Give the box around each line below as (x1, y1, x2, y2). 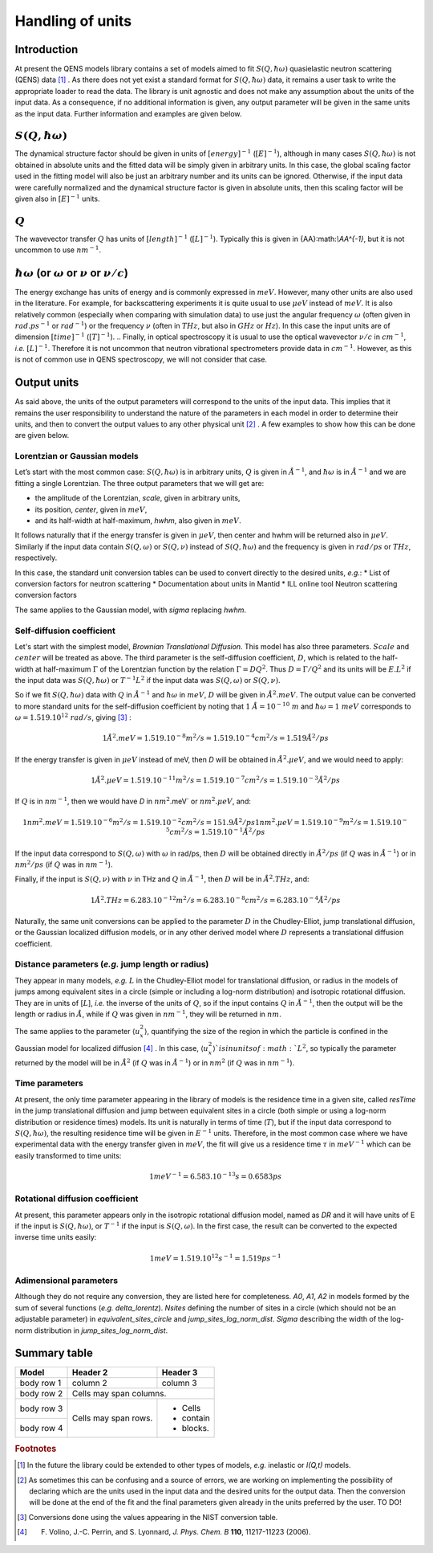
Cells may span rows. (71, 1412, 153, 1424)
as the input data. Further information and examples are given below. (14, 108, 242, 118)
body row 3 (19, 1403, 63, 1414)
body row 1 (19, 1378, 62, 1389)
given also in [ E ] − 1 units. (14, 193, 100, 203)
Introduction (14, 43, 79, 56)
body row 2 (19, 1388, 63, 1400)
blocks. (181, 1423, 210, 1434)
